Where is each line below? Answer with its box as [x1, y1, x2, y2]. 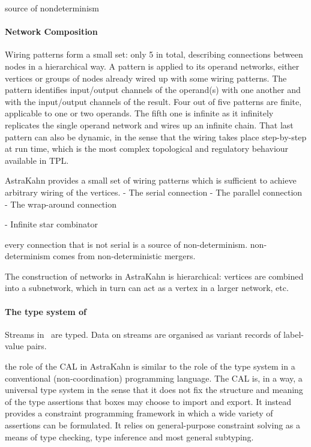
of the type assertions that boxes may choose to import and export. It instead [5, 395, 291, 407]
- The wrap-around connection [5, 197, 116, 210]
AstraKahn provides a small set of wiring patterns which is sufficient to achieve [5, 174, 297, 187]
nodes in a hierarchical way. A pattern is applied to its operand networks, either [5, 59, 300, 72]
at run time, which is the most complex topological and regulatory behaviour [5, 142, 289, 155]
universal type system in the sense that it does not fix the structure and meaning [5, 383, 303, 396]
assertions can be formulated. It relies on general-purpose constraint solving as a [5, 419, 300, 431]
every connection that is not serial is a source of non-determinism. [5, 238, 248, 250]
